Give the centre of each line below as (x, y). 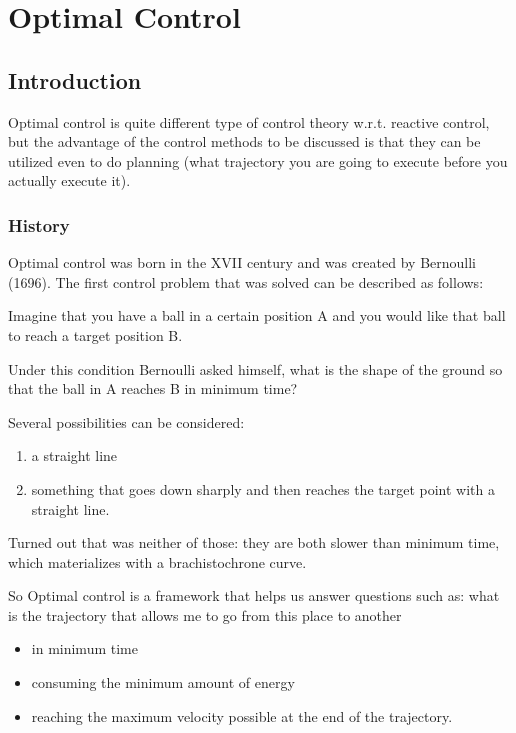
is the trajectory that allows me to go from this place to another (205, 614)
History (39, 224)
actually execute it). (69, 180)
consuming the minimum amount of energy (163, 682)
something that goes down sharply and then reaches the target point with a (263, 488)
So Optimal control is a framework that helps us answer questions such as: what (254, 595)
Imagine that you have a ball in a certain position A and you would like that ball (257, 315)
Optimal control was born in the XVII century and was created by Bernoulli (242, 262)
